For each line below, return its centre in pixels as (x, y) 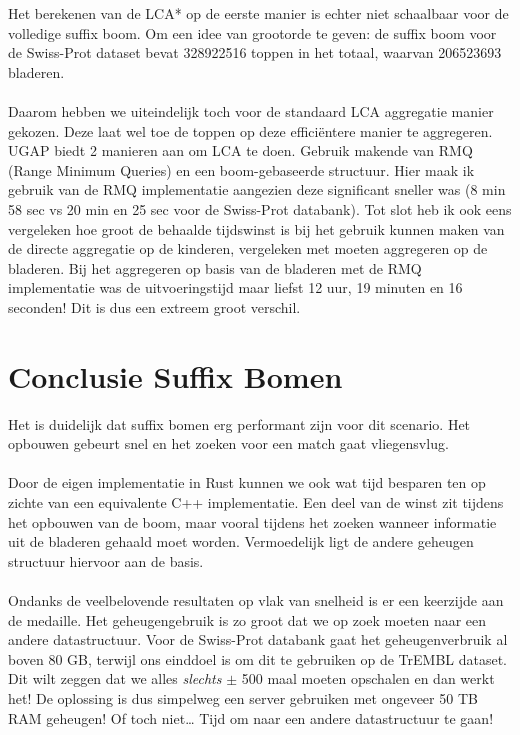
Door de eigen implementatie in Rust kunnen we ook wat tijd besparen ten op (247, 482)
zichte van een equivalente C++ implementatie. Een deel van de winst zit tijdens (256, 502)
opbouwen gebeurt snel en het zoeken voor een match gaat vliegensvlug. (228, 443)
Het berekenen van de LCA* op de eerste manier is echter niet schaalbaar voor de (258, 13)
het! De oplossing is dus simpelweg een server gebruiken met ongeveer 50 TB (243, 697)
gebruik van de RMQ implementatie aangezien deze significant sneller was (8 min (257, 189)
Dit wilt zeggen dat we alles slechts (115, 678)
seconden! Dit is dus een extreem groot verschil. (154, 306)
